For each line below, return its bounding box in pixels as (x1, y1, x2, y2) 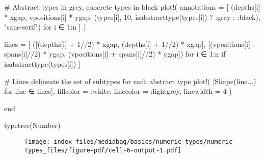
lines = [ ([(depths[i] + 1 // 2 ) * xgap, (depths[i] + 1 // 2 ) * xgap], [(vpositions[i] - (4, 38, 255, 49)
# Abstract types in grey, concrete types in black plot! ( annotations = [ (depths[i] (4, 2, 260, 12)
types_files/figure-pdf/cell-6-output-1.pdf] (24, 146, 181, 154)
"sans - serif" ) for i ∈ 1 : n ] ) (4, 21, 86, 32)
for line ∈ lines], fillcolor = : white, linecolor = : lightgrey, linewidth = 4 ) (4, 86, 232, 96)
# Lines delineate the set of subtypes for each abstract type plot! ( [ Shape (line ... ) (4, 75, 256, 86)
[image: (24, 138, 50, 145)
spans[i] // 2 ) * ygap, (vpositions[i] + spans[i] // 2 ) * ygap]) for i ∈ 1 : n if (4, 48, 226, 59)
